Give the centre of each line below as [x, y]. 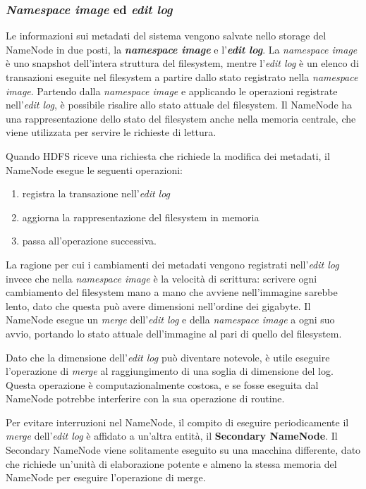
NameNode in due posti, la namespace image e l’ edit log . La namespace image [182, 49]
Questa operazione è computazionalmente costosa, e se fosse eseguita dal [162, 384]
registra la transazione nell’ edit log [96, 193]
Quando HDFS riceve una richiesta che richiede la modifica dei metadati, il [168, 155]
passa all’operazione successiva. [89, 241]
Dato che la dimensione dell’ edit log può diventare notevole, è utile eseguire [168, 357]
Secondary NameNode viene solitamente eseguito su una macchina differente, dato [183, 450]
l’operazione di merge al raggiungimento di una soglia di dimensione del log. [170, 371]
